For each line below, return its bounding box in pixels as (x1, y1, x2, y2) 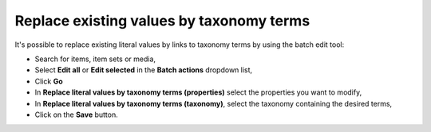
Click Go (34, 76, 63, 86)
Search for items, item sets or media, (34, 54, 156, 64)
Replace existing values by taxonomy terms (14, 12, 310, 29)
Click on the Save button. (34, 110, 119, 119)
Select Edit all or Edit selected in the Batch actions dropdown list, (34, 65, 253, 75)
